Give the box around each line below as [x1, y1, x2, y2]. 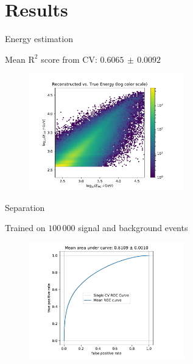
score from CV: [41, 52, 97, 65]
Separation [5, 201, 45, 213]
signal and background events [78, 221, 188, 234]
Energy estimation [5, 32, 73, 45]
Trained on [5, 221, 46, 234]
